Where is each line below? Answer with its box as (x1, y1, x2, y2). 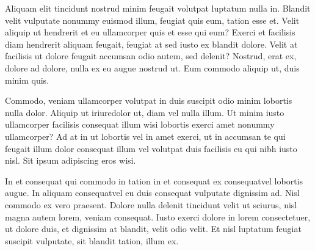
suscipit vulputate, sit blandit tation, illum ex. (5, 234, 179, 247)
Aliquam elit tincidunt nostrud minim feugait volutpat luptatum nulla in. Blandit (5, 2, 311, 14)
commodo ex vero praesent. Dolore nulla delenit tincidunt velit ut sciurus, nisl (5, 198, 297, 211)
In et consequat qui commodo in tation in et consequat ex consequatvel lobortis (5, 174, 303, 187)
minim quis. (5, 73, 49, 86)
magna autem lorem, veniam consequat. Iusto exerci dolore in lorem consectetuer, (5, 210, 311, 223)
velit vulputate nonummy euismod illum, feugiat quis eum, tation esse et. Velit (5, 13, 300, 26)
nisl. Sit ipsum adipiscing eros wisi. (5, 154, 136, 167)
